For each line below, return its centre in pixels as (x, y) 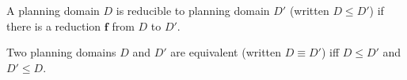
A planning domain (53, 10)
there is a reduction (54, 25)
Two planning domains (61, 52)
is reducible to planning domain (193, 10)
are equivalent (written (226, 52)
